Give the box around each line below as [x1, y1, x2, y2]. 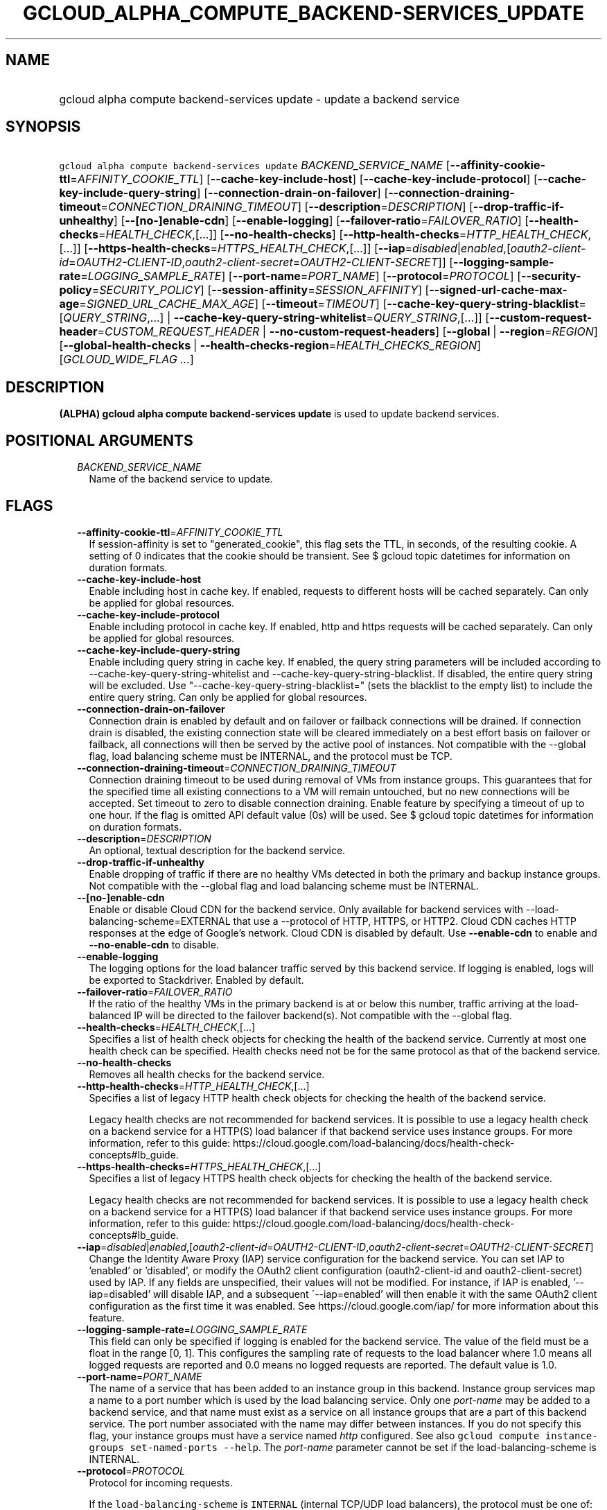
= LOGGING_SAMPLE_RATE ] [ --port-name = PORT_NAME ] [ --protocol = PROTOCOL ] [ [80, 269, 521, 284]
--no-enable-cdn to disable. [89, 938, 219, 951]
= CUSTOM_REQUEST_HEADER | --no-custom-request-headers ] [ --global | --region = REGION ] [97, 324, 598, 339]
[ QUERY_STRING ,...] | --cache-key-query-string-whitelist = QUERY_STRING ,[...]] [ [59, 311, 490, 325]
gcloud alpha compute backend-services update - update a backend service [59, 92, 460, 106]
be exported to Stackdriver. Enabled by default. [89, 973, 304, 986]
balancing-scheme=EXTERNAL [89, 914, 231, 927]
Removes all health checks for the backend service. [89, 1068, 325, 1080]
